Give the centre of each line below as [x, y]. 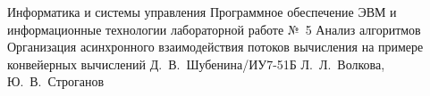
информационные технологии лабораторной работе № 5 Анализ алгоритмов [214, 29]
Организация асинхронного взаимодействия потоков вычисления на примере [215, 47]
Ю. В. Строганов [56, 81]
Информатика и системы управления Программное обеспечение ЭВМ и [202, 12]
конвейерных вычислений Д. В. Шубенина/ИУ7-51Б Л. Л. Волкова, [196, 64]
